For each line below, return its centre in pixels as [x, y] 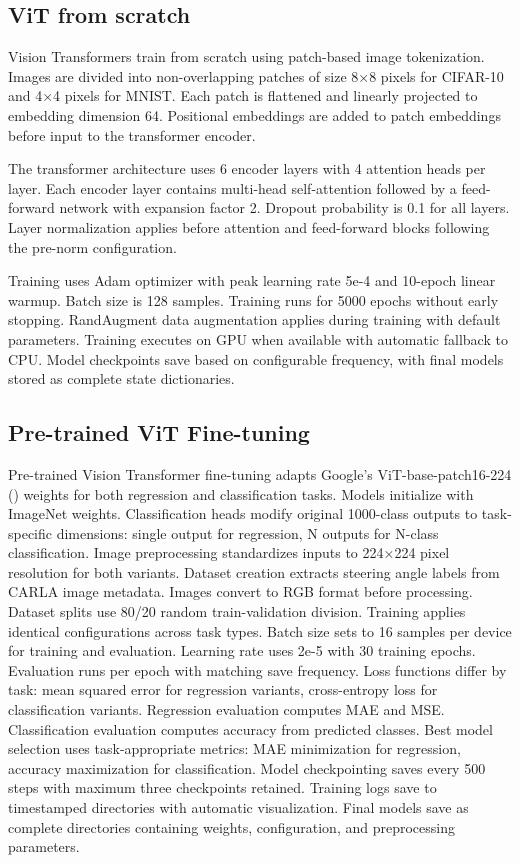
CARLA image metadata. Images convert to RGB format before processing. [240, 591]
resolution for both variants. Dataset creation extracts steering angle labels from [254, 571]
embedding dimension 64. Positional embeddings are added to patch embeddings [254, 114]
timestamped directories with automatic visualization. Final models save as [238, 807]
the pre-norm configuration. [92, 246]
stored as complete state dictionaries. [121, 378]
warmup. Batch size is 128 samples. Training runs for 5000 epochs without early [253, 299]
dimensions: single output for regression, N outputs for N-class [247, 532]
